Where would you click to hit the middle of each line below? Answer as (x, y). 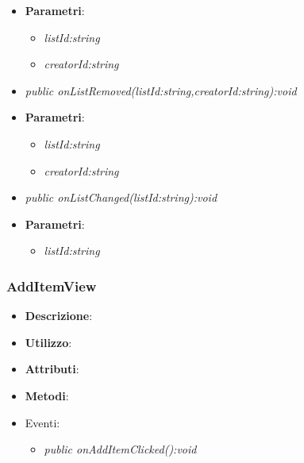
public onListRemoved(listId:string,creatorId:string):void (161, 90)
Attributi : (52, 369)
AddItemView (52, 286)
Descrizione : (59, 316)
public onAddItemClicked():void (120, 449)
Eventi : (42, 422)
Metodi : (47, 395)
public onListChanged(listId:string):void (121, 197)
